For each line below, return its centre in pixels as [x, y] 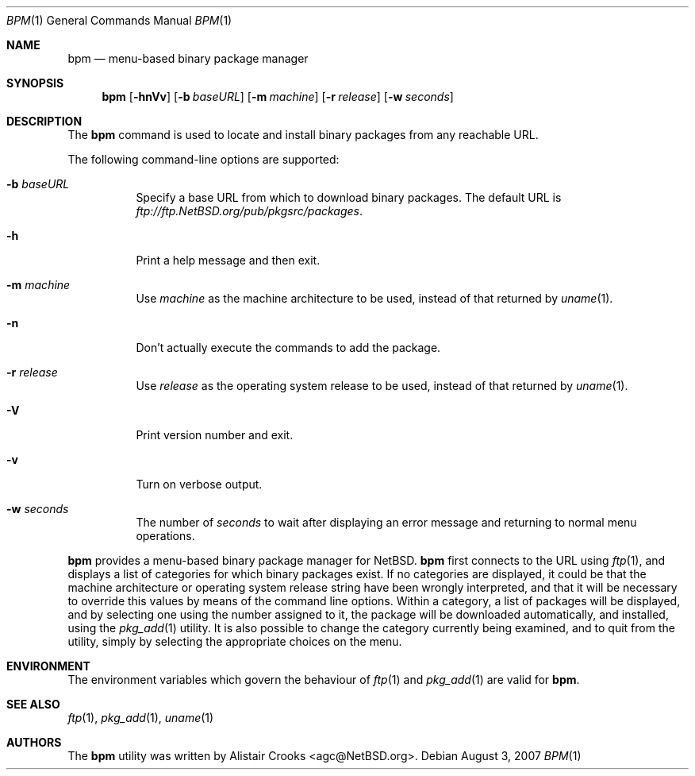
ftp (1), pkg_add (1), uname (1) [141, 718]
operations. [165, 536]
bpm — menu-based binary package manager [188, 58]
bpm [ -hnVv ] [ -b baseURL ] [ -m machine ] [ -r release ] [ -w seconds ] [278, 97]
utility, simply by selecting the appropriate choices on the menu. [235, 641]
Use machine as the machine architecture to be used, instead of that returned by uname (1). [374, 298]
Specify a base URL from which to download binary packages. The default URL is [349, 197]
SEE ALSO [33, 704]
